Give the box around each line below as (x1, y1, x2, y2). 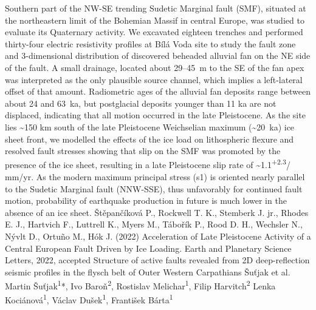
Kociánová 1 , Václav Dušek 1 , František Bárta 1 (5, 292, 173, 306)
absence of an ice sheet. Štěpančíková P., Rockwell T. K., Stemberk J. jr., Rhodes (5, 206, 309, 218)
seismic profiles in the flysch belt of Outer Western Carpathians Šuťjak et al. (5, 265, 290, 278)
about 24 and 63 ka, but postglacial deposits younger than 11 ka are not (5, 96, 276, 109)
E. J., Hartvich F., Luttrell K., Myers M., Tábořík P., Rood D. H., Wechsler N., (5, 218, 303, 231)
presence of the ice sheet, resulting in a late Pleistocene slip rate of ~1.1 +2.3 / (5, 157, 290, 171)
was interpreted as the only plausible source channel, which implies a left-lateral (5, 73, 303, 86)
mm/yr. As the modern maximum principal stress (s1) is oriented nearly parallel (5, 170, 305, 183)
